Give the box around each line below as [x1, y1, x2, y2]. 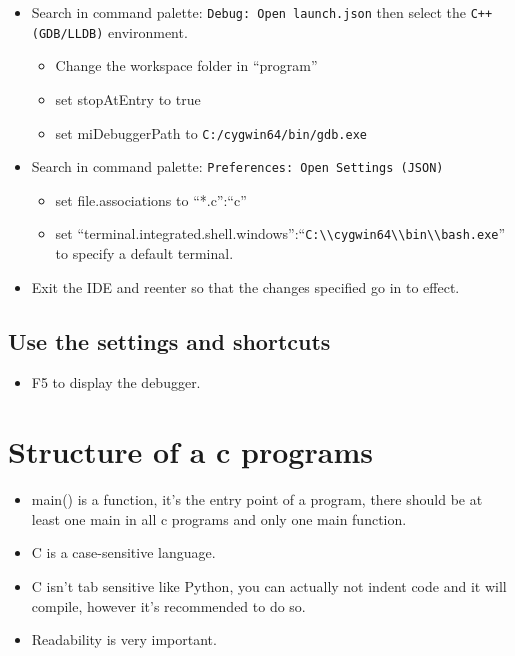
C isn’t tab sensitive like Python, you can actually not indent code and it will [31, 575, 507, 596]
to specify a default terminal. [55, 243, 234, 264]
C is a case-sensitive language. [31, 542, 216, 563]
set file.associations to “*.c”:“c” [55, 189, 247, 210]
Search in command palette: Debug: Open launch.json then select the [31, 2, 467, 22]
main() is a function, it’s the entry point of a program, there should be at [31, 489, 483, 510]
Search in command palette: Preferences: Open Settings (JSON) [31, 156, 444, 177]
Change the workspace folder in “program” [55, 55, 318, 76]
